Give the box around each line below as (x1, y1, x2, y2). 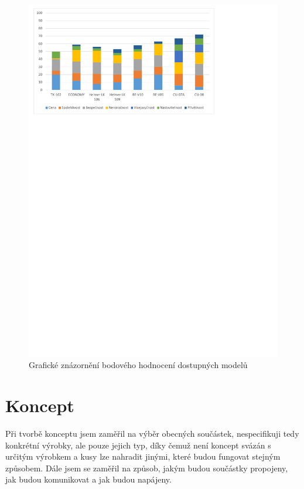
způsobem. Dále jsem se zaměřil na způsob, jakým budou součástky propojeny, (5, 461, 288, 474)
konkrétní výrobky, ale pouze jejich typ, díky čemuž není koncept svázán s (5, 439, 271, 451)
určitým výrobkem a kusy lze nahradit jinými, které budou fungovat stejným (5, 450, 281, 463)
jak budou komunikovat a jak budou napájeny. (5, 473, 172, 485)
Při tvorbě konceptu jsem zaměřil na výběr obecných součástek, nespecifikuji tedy (5, 427, 299, 439)
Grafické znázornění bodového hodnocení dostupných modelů (29, 359, 248, 371)
